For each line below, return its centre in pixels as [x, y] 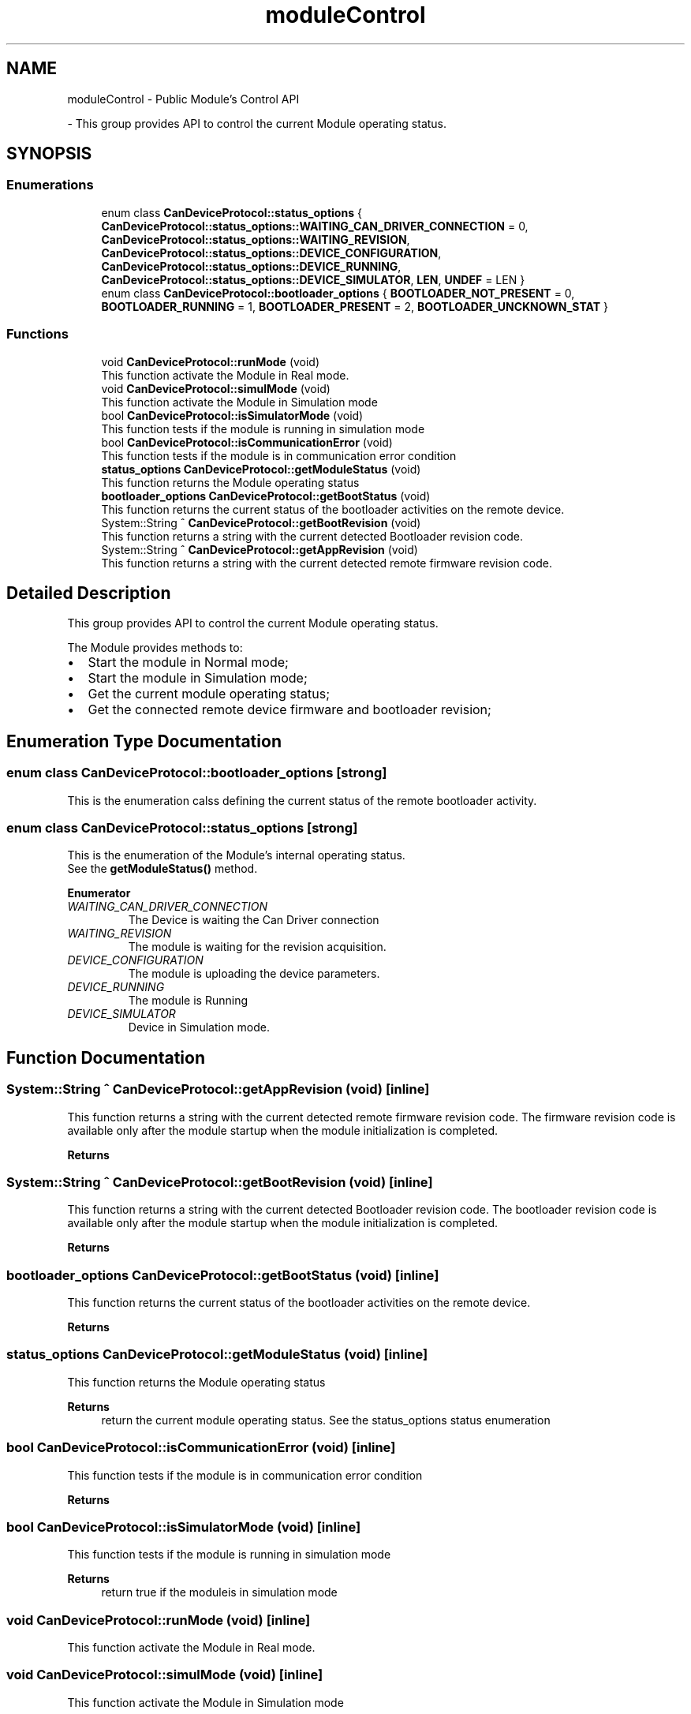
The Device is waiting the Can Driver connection [254, 920]
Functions [37, 334]
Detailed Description [89, 593]
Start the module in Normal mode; [188, 662]
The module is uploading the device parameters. [254, 974]
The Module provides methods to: [155, 648]
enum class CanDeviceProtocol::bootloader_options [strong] [197, 773]
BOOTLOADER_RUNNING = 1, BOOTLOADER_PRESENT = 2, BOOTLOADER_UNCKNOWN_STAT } [355, 306]
